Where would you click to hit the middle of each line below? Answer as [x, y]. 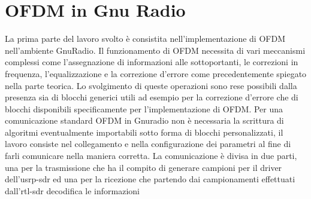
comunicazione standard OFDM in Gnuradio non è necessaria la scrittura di [144, 120]
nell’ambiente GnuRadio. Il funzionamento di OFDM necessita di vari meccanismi [155, 50]
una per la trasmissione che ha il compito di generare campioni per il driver [144, 167]
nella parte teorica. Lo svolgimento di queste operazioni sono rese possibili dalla [151, 85]
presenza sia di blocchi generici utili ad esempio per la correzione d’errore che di [152, 97]
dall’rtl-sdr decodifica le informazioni [73, 190]
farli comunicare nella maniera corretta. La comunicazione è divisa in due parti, [151, 156]
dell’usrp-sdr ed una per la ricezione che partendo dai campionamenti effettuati [150, 179]
